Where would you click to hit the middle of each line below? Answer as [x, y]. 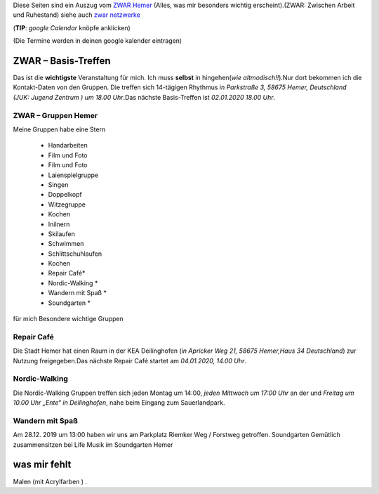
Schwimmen [66, 244]
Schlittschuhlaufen [75, 254]
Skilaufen [61, 234]
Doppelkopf [65, 195]
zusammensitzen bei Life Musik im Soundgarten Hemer [93, 444]
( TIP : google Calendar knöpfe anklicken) [72, 27]
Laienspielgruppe [73, 175]
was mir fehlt [42, 465]
